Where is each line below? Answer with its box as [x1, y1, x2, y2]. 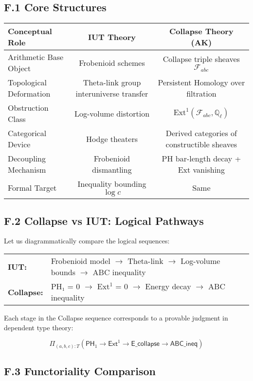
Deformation [8, 88, 51, 100]
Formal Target [8, 181, 57, 193]
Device [8, 139, 31, 150]
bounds [51, 266, 76, 278]
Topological [8, 77, 47, 88]
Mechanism [8, 164, 46, 176]
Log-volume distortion [74, 107, 150, 119]
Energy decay [145, 281, 191, 292]
